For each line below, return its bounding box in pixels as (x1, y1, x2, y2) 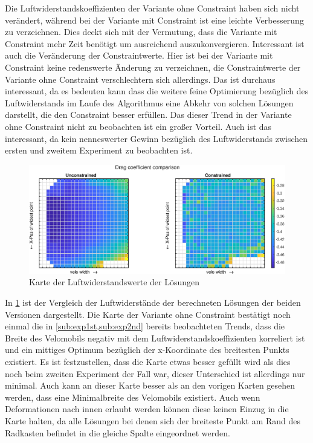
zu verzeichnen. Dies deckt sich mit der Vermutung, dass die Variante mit (5, 25, 277, 38)
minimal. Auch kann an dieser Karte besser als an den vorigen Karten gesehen (5, 379, 295, 392)
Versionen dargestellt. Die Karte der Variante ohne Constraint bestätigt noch (5, 308, 291, 320)
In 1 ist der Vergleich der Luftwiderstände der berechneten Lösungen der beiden (5, 296, 301, 309)
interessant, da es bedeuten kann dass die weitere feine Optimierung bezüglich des (5, 85, 309, 97)
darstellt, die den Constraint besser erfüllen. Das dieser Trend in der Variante (5, 108, 292, 121)
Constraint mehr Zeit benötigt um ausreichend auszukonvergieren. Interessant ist (5, 37, 305, 50)
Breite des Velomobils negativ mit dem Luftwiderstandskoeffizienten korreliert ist (5, 331, 305, 344)
